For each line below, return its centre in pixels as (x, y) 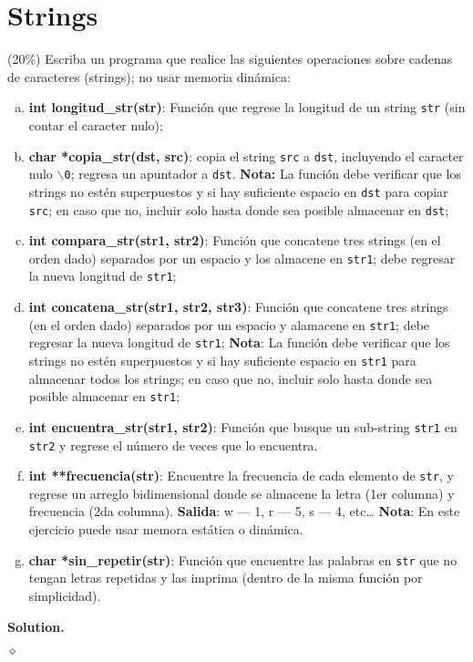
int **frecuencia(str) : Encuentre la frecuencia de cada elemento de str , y (241, 476)
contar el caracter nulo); (96, 124)
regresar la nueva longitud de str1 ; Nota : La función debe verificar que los (239, 342)
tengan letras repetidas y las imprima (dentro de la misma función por (226, 578)
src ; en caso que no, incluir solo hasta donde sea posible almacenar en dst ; (239, 209)
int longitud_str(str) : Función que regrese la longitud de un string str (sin (247, 107)
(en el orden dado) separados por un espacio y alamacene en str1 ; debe (229, 324)
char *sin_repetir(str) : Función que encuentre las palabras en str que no (243, 559)
